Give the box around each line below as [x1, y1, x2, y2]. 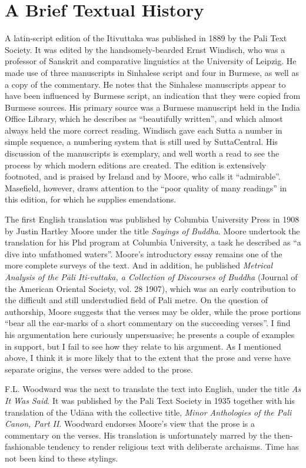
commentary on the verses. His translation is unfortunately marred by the [5, 429, 271, 441]
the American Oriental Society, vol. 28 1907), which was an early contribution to [5, 282, 296, 294]
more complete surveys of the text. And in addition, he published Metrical [5, 259, 273, 271]
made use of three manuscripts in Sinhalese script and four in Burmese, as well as [5, 66, 299, 78]
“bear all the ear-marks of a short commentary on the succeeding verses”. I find [5, 317, 291, 329]
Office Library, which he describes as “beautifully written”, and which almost [5, 112, 283, 125]
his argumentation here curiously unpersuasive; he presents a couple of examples [5, 328, 295, 340]
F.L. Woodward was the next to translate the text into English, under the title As [5, 383, 301, 395]
